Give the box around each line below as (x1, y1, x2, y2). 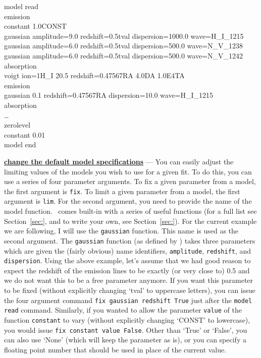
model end (4, 139, 36, 150)
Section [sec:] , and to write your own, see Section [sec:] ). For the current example (4, 215, 257, 226)
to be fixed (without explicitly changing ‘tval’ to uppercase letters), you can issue (4, 285, 255, 295)
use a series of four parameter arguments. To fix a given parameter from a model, (4, 176, 256, 187)
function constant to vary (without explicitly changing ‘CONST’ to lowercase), (4, 314, 250, 325)
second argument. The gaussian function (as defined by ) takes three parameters (4, 235, 255, 246)
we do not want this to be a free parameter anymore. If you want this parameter (4, 275, 253, 285)
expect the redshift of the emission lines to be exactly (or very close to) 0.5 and (4, 265, 250, 275)
